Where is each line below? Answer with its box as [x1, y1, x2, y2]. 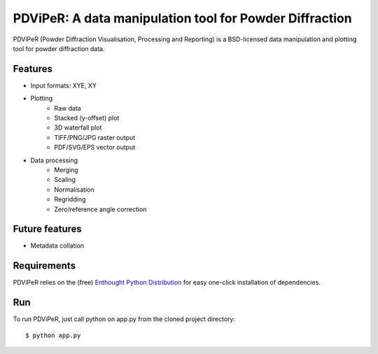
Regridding [54, 195, 86, 204]
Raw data [54, 104, 82, 112]
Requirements [13, 260, 76, 272]
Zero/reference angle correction [54, 205, 147, 213]
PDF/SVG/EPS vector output [54, 143, 136, 152]
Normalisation [54, 185, 94, 194]
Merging [54, 165, 78, 174]
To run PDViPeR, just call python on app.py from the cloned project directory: [13, 315, 236, 323]
